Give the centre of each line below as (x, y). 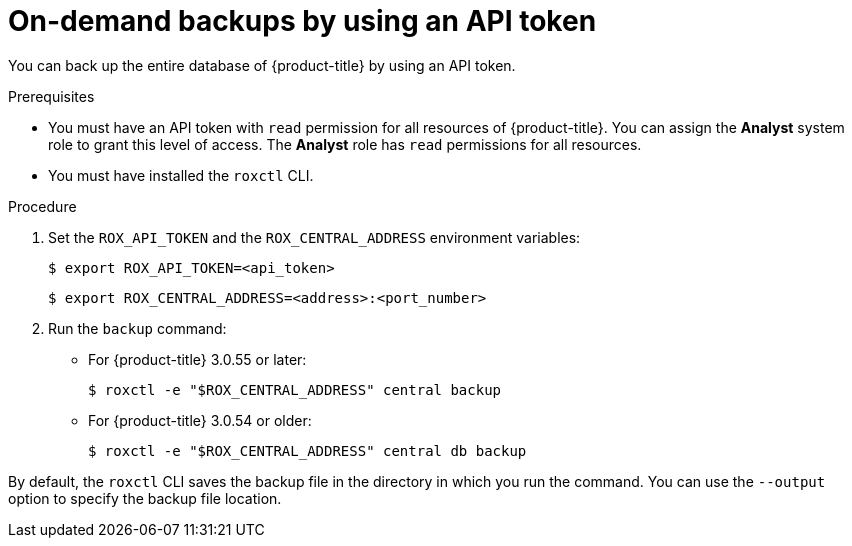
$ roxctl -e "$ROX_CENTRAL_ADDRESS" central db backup (307, 450)
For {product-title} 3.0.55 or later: (197, 359)
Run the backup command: (137, 328)
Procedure (42, 206)
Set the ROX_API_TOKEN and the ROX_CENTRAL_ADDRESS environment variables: (314, 237)
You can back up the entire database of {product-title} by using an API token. (262, 65)
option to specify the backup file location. (145, 498)
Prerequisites (51, 96)
